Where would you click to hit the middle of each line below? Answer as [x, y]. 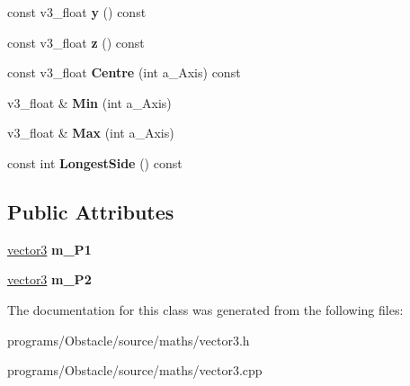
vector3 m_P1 [49, 249]
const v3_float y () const [77, 12]
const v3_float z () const [76, 42]
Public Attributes [91, 211]
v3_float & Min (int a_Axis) [89, 102]
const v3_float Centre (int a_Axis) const [124, 72]
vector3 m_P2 [49, 279]
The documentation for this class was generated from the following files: [205, 309]
